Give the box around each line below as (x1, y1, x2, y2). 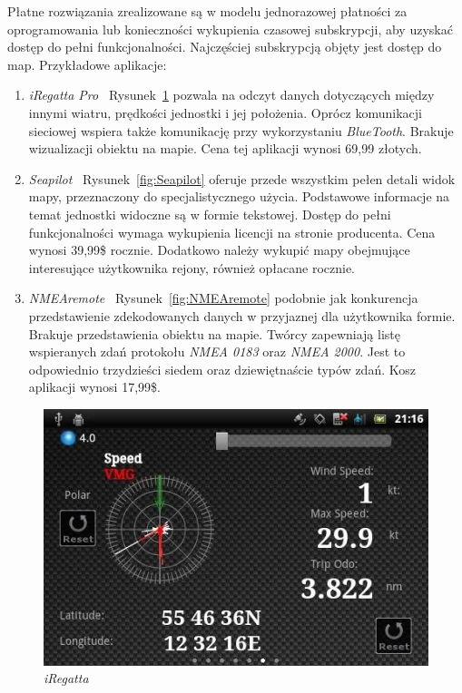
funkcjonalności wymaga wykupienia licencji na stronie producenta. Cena (28, 222, 436, 241)
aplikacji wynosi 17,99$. (28, 377, 161, 396)
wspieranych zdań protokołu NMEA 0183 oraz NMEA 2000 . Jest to (28, 342, 406, 361)
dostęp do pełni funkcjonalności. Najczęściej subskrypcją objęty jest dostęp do (7, 37, 442, 56)
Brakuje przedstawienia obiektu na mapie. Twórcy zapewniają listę (28, 324, 400, 343)
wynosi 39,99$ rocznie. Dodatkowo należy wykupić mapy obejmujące (28, 240, 410, 259)
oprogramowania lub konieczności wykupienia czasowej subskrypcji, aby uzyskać (7, 19, 453, 38)
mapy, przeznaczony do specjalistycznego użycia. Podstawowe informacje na (28, 187, 450, 206)
